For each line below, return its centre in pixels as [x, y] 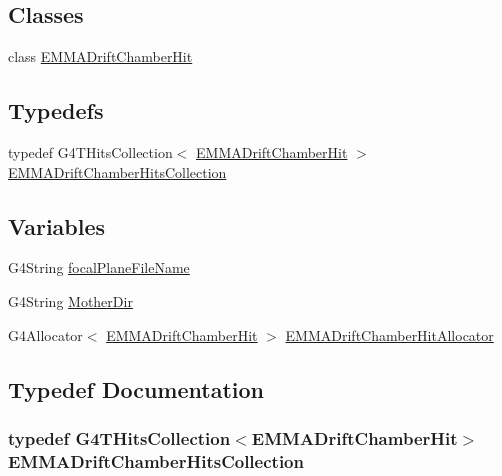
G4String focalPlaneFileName [99, 267]
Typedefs [56, 110]
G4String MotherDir [70, 300]
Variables [57, 225]
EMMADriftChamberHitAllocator [389, 334]
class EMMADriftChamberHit [100, 56]
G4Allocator [45, 334]
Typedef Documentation [136, 388]
